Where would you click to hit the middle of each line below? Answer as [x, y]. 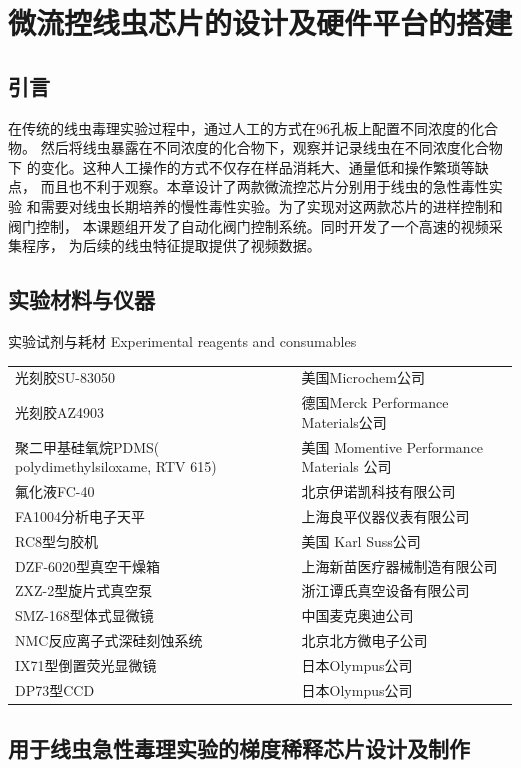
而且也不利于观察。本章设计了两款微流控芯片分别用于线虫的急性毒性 [264, 186]
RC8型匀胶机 [57, 540]
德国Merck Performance [375, 402]
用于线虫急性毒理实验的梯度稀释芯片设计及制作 [239, 748]
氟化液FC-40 [55, 491]
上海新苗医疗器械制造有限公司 [399, 565]
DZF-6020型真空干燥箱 [88, 565]
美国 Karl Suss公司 [361, 540]
